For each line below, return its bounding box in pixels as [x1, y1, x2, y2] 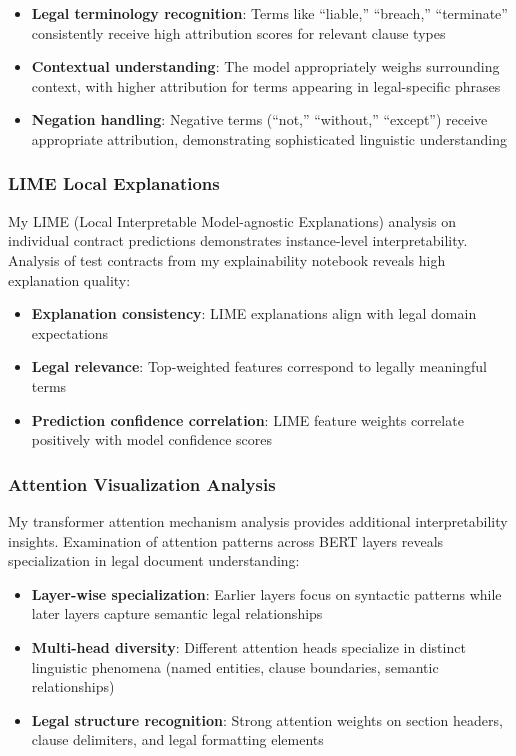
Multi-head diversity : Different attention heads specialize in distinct [31, 636, 466, 657]
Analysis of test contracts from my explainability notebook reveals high [8, 249, 446, 270]
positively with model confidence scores [31, 429, 272, 450]
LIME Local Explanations [8, 171, 220, 196]
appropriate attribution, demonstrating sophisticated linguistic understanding [31, 128, 507, 149]
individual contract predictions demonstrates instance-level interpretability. [8, 230, 468, 251]
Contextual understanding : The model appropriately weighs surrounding [31, 56, 500, 77]
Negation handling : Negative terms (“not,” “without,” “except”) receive [31, 109, 488, 130]
